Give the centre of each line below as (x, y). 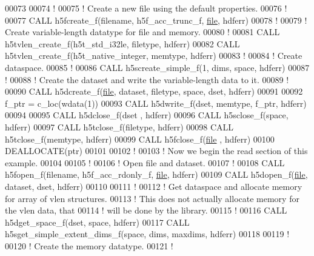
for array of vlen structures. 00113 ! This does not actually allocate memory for (152, 198)
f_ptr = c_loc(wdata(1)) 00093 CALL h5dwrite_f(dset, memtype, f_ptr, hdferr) (156, 103)
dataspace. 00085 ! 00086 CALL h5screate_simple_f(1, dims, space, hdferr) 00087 (157, 67)
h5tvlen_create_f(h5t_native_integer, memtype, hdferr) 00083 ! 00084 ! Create (154, 56)
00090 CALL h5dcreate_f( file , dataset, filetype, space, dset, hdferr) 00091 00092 (154, 91)
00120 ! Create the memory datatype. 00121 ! (89, 245)
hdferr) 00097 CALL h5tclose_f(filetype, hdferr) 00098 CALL (119, 126)
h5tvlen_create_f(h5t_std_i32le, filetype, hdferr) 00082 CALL (122, 43)
